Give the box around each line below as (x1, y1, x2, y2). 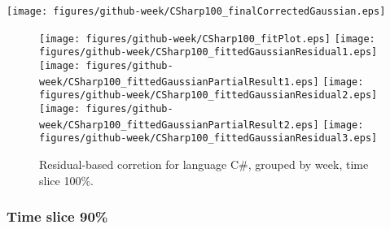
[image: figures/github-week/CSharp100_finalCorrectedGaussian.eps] (7, 6, 386, 17)
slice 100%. (39, 171, 94, 188)
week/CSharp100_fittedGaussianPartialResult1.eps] (39, 76, 319, 88)
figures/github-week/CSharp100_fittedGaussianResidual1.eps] (39, 46, 378, 58)
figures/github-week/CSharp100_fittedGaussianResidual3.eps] (39, 132, 378, 145)
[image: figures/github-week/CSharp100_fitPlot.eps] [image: (39, 32, 375, 45)
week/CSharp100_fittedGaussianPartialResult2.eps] (39, 119, 319, 131)
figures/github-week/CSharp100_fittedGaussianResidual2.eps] (39, 89, 378, 102)
